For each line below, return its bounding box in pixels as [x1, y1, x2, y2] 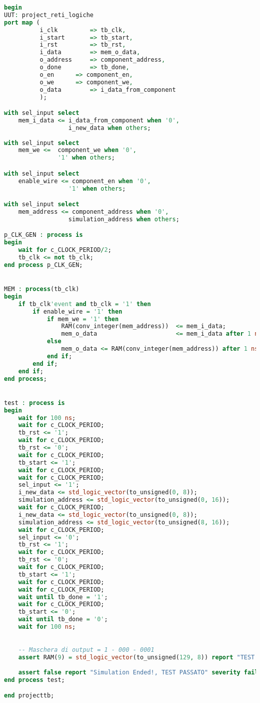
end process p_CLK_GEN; [4, 261, 83, 268]
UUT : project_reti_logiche [4, 11, 93, 19]
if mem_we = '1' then [46, 315, 119, 323]
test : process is [4, 399, 65, 406]
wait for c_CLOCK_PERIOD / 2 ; [18, 246, 111, 254]
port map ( [4, 19, 40, 26]
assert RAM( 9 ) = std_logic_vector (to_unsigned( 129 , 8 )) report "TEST [18, 654, 255, 661]
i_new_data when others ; [68, 124, 151, 131]
